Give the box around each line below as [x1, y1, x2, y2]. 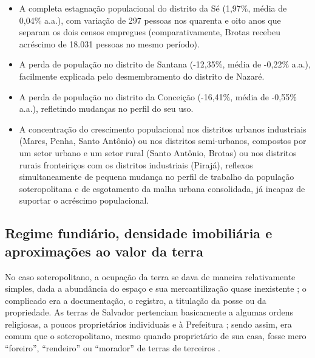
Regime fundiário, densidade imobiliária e [5, 224, 273, 243]
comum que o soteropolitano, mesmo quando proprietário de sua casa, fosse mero [5, 329, 307, 342]
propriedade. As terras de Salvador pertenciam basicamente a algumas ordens [5, 306, 294, 318]
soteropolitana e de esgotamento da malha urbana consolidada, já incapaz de [19, 182, 305, 194]
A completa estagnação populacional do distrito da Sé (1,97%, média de [19, 2, 287, 14]
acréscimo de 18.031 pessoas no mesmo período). [19, 37, 200, 50]
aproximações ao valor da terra [5, 241, 204, 260]
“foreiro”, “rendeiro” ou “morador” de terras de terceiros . [5, 342, 220, 354]
